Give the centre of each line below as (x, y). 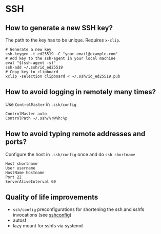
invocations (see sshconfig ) (42, 215)
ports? (16, 142)
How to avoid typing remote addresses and (75, 134)
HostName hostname (25, 173)
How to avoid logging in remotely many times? (81, 92)
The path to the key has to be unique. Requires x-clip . (63, 40)
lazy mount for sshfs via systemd (48, 226)
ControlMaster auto (26, 114)
